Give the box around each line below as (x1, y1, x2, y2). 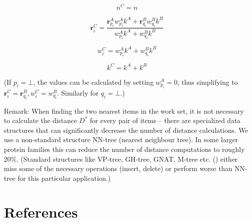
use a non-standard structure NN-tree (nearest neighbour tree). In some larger (4, 134, 238, 145)
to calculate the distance (4, 115, 77, 125)
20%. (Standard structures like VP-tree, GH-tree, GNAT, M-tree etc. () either (4, 153, 238, 164)
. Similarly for (57, 87, 99, 98)
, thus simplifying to (177, 76, 238, 87)
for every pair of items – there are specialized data (90, 115, 241, 125)
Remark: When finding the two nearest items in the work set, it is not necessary (4, 105, 244, 116)
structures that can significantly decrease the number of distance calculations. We (4, 124, 248, 135)
